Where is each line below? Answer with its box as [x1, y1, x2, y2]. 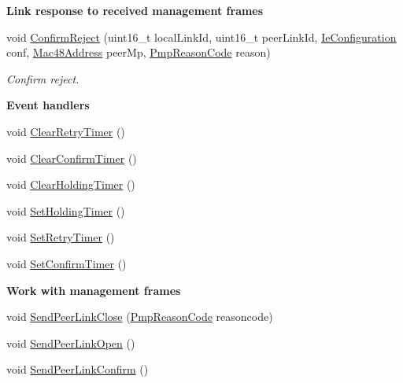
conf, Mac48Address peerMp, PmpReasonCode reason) [6, 44, 271, 61]
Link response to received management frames [6, 2, 264, 18]
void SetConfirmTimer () [6, 255, 127, 271]
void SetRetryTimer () [6, 229, 115, 245]
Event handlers [6, 97, 90, 113]
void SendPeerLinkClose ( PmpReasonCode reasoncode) [6, 308, 273, 325]
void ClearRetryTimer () [6, 123, 125, 139]
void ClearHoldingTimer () [6, 176, 135, 193]
